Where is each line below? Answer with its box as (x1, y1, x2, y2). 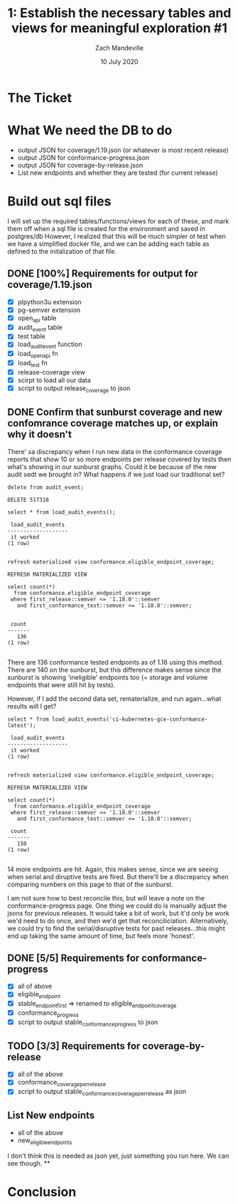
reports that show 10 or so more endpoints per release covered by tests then (7, 455, 232, 463)
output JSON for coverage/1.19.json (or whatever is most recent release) (17, 146, 229, 154)
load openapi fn (17, 350, 58, 360)
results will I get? (7, 702, 57, 710)
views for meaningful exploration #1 (11, 20, 227, 36)
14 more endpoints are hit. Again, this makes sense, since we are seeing (7, 865, 219, 874)
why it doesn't (7, 429, 72, 441)
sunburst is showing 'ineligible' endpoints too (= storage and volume (7, 673, 208, 682)
